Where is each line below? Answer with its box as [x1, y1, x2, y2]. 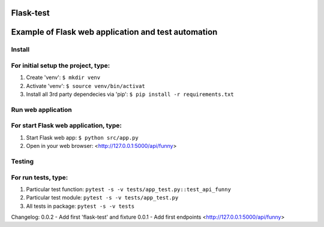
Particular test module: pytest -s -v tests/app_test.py [26, 194, 179, 201]
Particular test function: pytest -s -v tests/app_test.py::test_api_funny [26, 186, 231, 193]
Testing [11, 157, 34, 165]
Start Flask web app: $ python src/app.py [26, 134, 139, 141]
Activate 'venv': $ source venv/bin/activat [26, 82, 145, 89]
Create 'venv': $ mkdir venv [26, 74, 101, 81]
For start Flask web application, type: [11, 122, 122, 130]
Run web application [11, 105, 72, 114]
